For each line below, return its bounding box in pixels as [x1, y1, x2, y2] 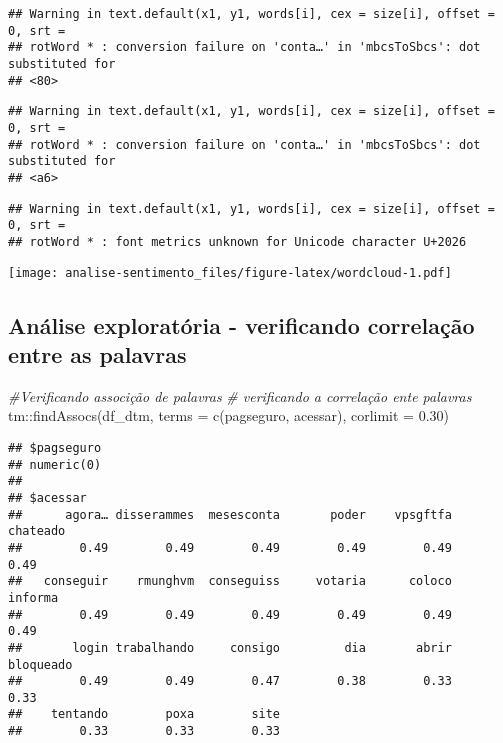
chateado [8, 524, 66, 539]
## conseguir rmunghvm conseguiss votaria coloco [8, 574, 452, 589]
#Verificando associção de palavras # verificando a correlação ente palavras [8, 385, 472, 406]
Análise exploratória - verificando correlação [8, 309, 475, 340]
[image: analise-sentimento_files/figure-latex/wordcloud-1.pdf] [8, 265, 452, 280]
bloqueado [8, 657, 73, 672]
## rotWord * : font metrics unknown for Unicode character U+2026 [8, 234, 467, 249]
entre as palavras [8, 338, 187, 369]
